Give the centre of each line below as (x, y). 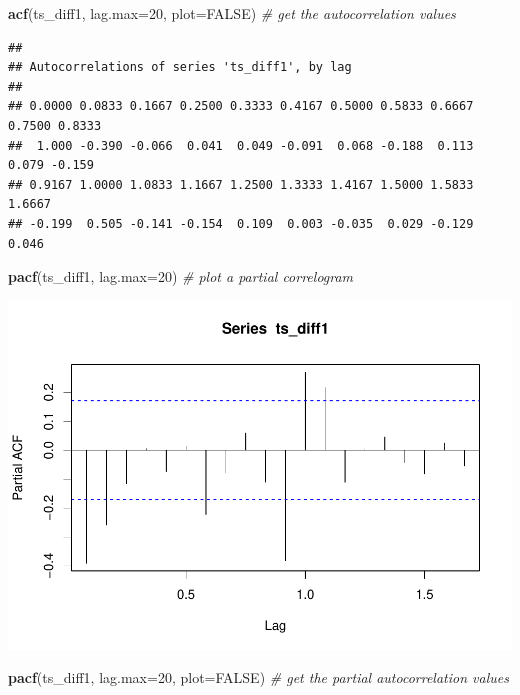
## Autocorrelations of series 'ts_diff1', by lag (180, 67)
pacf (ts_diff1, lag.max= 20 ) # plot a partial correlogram (181, 276)
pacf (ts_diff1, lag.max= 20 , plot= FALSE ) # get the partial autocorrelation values (258, 677)
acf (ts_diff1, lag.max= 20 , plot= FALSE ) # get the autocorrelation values (232, 13)
